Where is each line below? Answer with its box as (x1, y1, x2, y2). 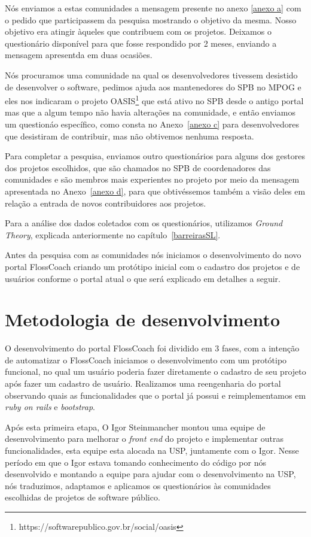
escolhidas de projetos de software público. (5, 491, 160, 503)
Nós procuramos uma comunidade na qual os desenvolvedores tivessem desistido (5, 68, 298, 81)
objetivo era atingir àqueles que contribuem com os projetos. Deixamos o (5, 25, 272, 38)
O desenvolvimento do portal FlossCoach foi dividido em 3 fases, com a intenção (5, 342, 300, 354)
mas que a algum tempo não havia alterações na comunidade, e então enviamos (5, 106, 295, 119)
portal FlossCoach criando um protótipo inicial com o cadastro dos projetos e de (5, 260, 300, 272)
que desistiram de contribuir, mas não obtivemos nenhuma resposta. (5, 129, 254, 142)
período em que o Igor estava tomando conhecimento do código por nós (5, 456, 266, 468)
